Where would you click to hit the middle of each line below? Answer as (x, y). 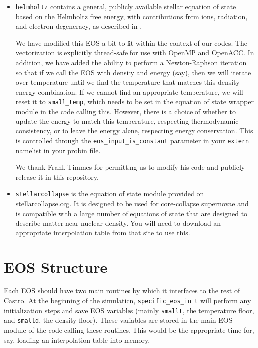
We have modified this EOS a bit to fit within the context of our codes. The (131, 43)
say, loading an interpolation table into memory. (77, 339)
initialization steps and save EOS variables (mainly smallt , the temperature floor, (129, 310)
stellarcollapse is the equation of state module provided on (110, 193)
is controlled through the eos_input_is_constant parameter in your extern (132, 140)
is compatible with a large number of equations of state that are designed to (131, 213)
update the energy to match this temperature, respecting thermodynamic (127, 121)
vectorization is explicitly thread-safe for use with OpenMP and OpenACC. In (135, 53)
